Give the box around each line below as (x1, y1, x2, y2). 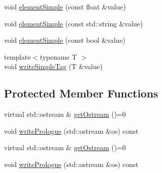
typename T (40, 51, 77, 62)
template (4, 51, 31, 62)
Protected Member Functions (4, 86, 159, 101)
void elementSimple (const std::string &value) (4, 18, 143, 28)
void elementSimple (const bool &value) (4, 35, 126, 45)
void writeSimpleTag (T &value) (4, 61, 103, 72)
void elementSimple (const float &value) (4, 1, 126, 11)
